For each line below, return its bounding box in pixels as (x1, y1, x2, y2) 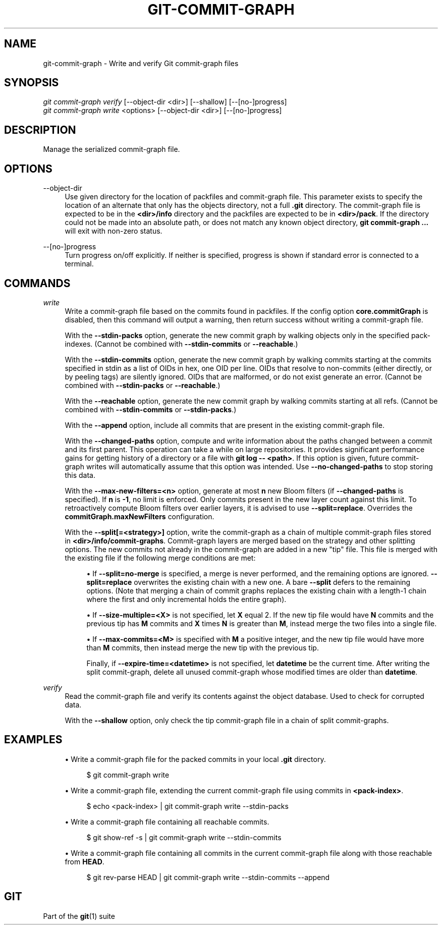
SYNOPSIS (4, 76, 59, 89)
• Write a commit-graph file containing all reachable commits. (65, 817, 269, 826)
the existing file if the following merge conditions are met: (65, 553, 256, 562)
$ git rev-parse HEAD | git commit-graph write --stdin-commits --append (86, 872, 330, 882)
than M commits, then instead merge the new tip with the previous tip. (86, 643, 319, 652)
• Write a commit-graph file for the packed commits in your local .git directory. (65, 754, 326, 763)
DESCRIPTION (4, 123, 76, 136)
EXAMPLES (4, 733, 63, 746)
